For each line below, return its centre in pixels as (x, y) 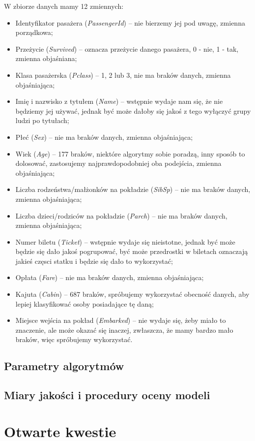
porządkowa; (34, 32)
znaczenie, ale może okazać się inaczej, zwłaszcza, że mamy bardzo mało (124, 330)
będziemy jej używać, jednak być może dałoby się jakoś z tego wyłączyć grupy (133, 110)
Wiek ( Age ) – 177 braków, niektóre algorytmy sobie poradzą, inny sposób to (130, 153)
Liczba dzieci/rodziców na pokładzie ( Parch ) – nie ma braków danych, (121, 215)
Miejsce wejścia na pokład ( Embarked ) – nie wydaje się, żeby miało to (121, 320)
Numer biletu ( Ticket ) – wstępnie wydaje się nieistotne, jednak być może (125, 241)
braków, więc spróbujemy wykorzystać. (74, 339)
